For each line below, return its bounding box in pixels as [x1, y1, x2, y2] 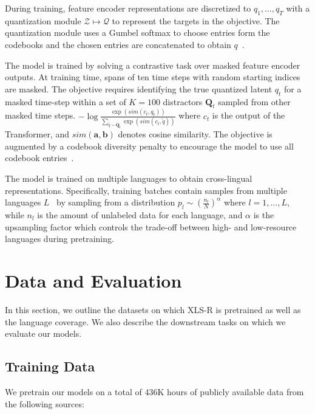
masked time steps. [5, 109, 76, 122]
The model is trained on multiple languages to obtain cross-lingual [5, 172, 252, 185]
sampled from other [218, 95, 291, 108]
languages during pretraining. [5, 232, 114, 245]
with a [286, 2, 310, 14]
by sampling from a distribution [56, 196, 175, 209]
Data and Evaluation [5, 268, 182, 292]
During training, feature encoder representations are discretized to [5, 2, 251, 14]
